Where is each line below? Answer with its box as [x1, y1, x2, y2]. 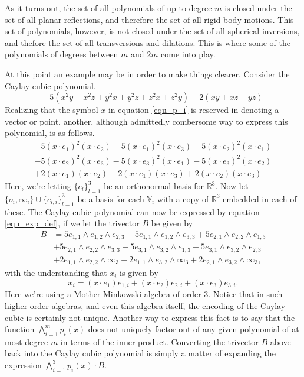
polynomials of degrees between [5, 48, 118, 60]
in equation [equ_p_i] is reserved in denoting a [108, 103, 279, 116]
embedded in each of [223, 192, 297, 204]
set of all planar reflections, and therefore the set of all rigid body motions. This [5, 13, 294, 25]
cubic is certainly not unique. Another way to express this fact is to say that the [5, 311, 295, 323]
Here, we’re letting [5, 180, 71, 192]
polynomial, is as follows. [5, 126, 95, 139]
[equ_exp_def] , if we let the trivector [5, 217, 140, 229]
